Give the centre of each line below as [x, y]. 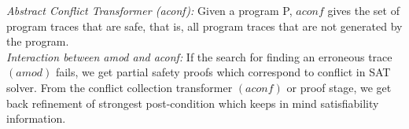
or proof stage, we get [339, 87]
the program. [38, 41]
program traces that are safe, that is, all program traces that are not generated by [204, 26]
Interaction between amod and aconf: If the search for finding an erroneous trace [199, 56]
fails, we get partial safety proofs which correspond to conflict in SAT [223, 72]
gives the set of [363, 10]
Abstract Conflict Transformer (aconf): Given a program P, [149, 10]
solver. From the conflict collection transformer [120, 87]
